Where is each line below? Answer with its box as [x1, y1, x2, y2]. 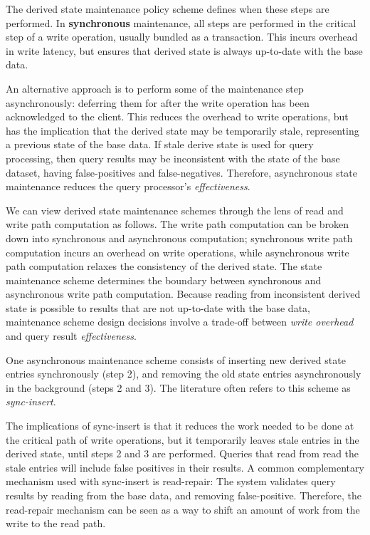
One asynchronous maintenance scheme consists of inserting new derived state [6, 352, 346, 367]
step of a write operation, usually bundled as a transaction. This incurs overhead [6, 29, 358, 44]
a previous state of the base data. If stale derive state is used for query [6, 137, 314, 152]
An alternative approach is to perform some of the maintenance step [6, 80, 304, 95]
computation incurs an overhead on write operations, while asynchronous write [6, 244, 349, 259]
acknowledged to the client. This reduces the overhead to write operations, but [6, 109, 349, 124]
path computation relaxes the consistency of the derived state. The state [6, 259, 322, 274]
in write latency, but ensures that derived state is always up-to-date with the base [6, 43, 363, 58]
